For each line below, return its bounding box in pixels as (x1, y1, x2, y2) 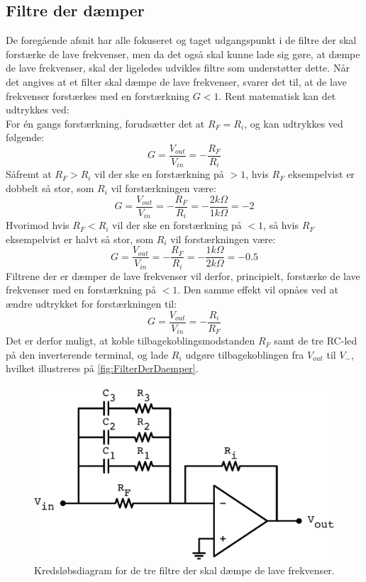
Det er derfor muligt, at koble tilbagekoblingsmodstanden (6, 333, 255, 348)
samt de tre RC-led (274, 333, 357, 348)
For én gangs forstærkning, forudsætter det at (6, 116, 205, 130)
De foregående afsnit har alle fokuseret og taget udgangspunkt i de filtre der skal (6, 33, 357, 47)
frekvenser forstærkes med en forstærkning (6, 88, 190, 103)
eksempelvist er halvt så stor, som (6, 231, 154, 246)
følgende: (6, 130, 45, 145)
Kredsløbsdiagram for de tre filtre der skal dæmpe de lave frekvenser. (34, 562, 335, 577)
